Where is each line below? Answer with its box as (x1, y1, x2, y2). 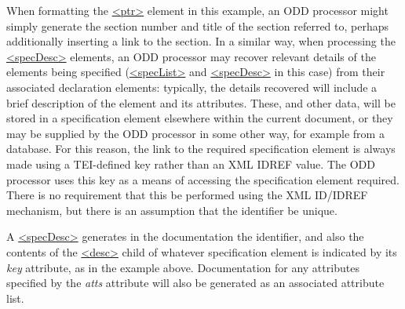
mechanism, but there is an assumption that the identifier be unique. (6, 202, 337, 218)
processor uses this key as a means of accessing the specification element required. (6, 171, 400, 187)
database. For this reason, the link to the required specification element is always (6, 140, 396, 157)
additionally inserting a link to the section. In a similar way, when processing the (6, 33, 396, 49)
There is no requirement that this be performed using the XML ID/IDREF (6, 187, 368, 203)
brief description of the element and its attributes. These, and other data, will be (6, 94, 396, 111)
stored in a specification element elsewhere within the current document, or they (6, 110, 393, 126)
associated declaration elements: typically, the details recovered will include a (6, 78, 378, 95)
